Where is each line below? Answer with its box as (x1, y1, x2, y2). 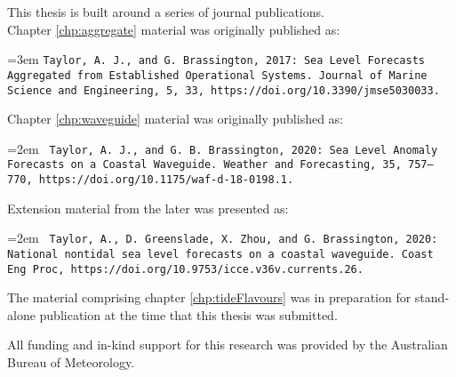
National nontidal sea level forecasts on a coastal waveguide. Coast (7, 247, 434, 261)
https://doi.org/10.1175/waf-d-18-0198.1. (38, 173, 294, 187)
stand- (414, 288, 450, 307)
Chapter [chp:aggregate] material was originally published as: (7, 20, 340, 38)
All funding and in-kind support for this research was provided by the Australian (7, 335, 448, 354)
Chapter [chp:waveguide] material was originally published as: (7, 109, 344, 128)
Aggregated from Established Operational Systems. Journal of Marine (7, 68, 428, 82)
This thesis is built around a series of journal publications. (7, 3, 324, 20)
